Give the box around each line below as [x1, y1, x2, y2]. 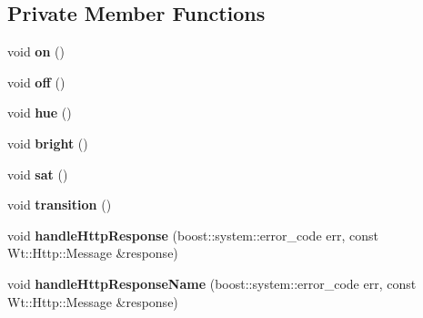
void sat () [7, 164, 68, 183]
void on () [7, 42, 65, 61]
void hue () [7, 103, 72, 122]
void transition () [7, 195, 112, 214]
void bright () [7, 133, 88, 152]
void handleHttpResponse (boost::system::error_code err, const [7, 225, 378, 244]
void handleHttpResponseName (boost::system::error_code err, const [7, 273, 417, 292]
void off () [7, 72, 65, 91]
